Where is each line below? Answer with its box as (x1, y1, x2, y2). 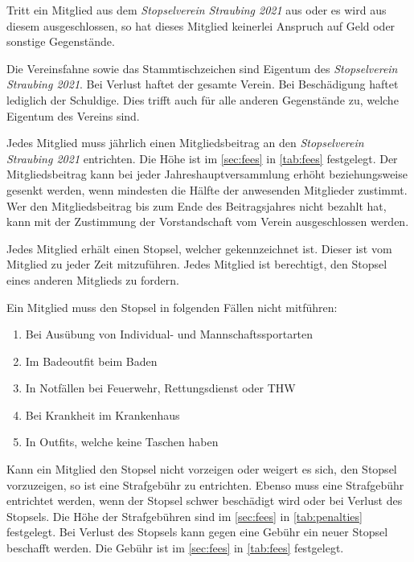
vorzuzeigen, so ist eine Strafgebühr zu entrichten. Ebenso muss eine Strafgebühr (6, 476, 404, 493)
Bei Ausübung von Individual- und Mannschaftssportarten (25, 326, 314, 343)
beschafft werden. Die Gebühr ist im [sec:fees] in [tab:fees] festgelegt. (6, 539, 344, 556)
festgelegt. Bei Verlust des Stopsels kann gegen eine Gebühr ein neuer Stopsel (6, 523, 388, 540)
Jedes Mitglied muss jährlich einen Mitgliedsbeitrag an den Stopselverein (6, 134, 364, 151)
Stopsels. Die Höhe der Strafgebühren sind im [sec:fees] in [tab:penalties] (6, 507, 363, 524)
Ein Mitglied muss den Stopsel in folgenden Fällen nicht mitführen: (6, 298, 338, 315)
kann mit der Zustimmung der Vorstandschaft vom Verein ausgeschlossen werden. (6, 213, 409, 230)
